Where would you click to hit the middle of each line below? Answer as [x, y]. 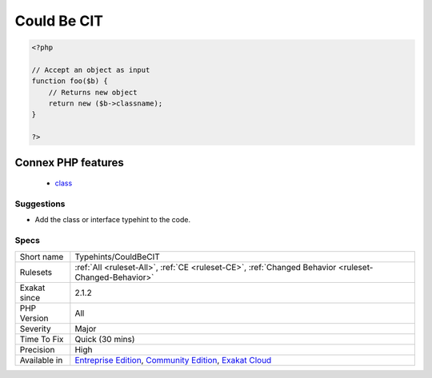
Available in [41, 360]
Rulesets [36, 272]
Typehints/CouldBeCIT [117, 257]
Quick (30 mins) [105, 339]
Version [34, 318]
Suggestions [40, 204]
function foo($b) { [70, 81]
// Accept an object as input [91, 70]
